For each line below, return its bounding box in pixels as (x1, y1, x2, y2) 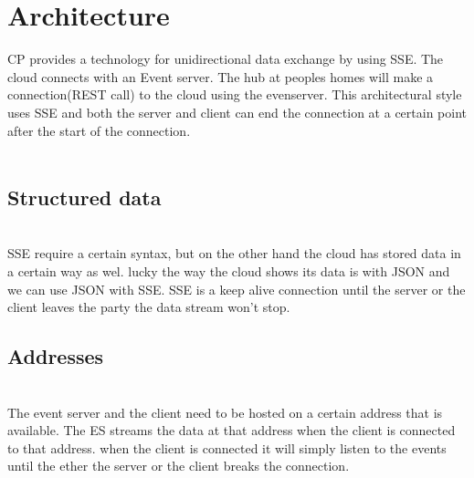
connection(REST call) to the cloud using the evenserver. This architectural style (7, 85, 462, 104)
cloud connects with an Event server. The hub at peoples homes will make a (7, 67, 434, 86)
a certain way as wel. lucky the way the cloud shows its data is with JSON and (7, 262, 450, 281)
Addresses (7, 342, 104, 370)
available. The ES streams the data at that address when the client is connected (7, 421, 456, 440)
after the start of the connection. (7, 120, 191, 140)
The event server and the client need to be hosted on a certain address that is (7, 402, 443, 421)
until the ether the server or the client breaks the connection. (7, 456, 350, 475)
